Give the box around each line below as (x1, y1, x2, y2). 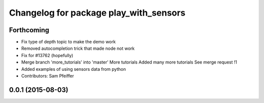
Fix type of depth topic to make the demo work (21, 39, 116, 45)
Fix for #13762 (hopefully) (21, 52, 73, 58)
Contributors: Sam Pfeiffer (21, 73, 74, 79)
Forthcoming (9, 26, 49, 34)
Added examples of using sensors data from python (21, 66, 126, 72)
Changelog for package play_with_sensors (9, 7, 186, 18)
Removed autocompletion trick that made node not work (21, 45, 135, 51)
